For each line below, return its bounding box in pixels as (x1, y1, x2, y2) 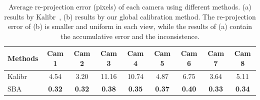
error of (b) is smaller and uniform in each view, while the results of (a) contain (7, 21, 252, 31)
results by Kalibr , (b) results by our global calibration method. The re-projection (4, 11, 256, 21)
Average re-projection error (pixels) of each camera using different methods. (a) (8, 1, 251, 11)
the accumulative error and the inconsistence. (60, 30, 199, 41)
